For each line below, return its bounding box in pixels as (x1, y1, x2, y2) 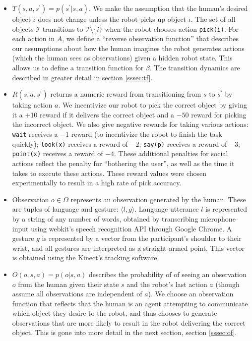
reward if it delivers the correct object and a (40, 109, 174, 119)
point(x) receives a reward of (12, 148, 103, 159)
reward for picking (191, 109, 247, 119)
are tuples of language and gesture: (12, 204, 119, 214)
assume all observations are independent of (12, 288, 142, 299)
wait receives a (12, 129, 58, 139)
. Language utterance (134, 204, 199, 214)
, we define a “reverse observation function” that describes (62, 33, 239, 44)
